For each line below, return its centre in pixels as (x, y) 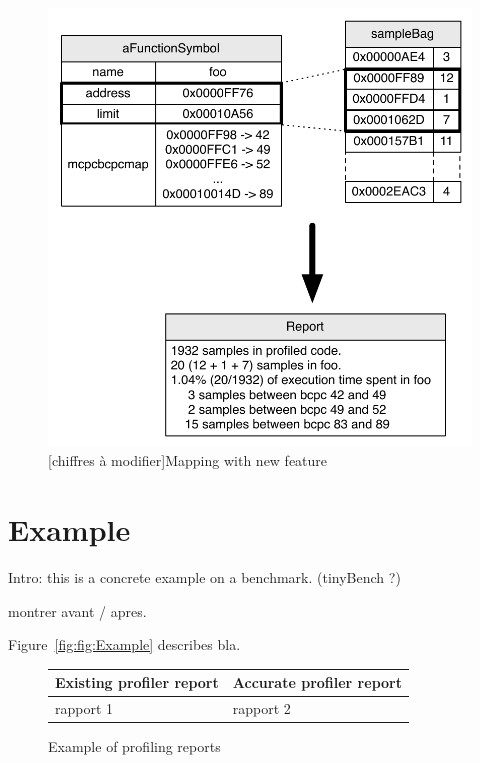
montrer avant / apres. (77, 610)
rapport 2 (261, 708)
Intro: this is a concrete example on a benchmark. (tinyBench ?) (204, 576)
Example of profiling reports (134, 746)
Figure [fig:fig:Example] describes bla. (124, 644)
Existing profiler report (137, 682)
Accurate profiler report (317, 682)
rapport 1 (84, 708)
